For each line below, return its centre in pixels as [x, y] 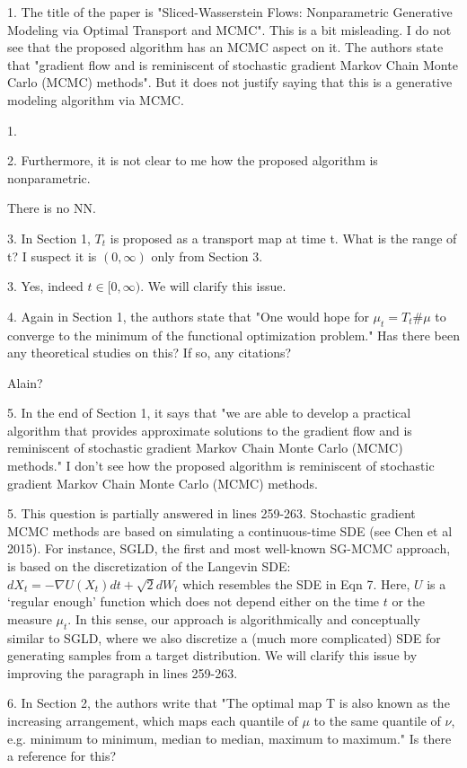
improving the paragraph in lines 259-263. [123, 672]
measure [30, 618]
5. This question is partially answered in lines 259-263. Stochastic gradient [211, 513]
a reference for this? [62, 756]
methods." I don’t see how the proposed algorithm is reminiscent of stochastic [221, 466]
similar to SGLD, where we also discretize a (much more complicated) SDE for [224, 637]
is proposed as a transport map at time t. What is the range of [283, 238]
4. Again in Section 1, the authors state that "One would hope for [188, 316]
